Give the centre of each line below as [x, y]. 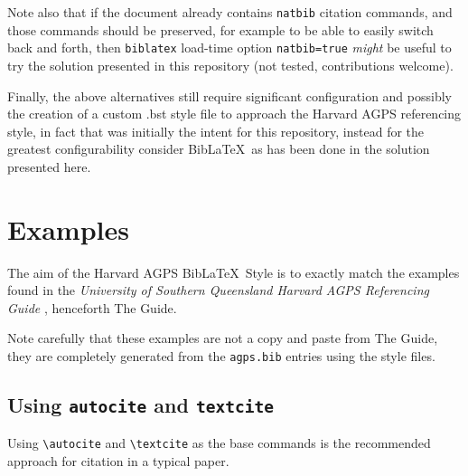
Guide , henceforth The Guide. [92, 307]
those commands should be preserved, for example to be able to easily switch [220, 29]
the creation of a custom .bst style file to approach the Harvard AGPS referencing [234, 114]
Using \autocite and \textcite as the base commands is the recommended [219, 443]
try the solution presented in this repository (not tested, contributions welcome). [230, 65]
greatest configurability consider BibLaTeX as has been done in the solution [219, 149]
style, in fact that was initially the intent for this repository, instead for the [216, 131]
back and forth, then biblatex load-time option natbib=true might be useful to [229, 48]
